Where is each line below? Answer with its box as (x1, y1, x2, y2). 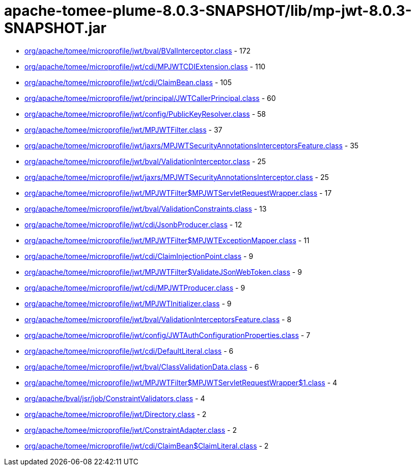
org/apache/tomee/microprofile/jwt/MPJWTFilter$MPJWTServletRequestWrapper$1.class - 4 (24, 378, 338, 387)
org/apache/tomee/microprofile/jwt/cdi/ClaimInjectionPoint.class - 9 (24, 251, 254, 260)
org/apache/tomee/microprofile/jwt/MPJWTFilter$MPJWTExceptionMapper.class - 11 (24, 236, 310, 245)
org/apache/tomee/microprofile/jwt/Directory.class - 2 (24, 409, 207, 419)
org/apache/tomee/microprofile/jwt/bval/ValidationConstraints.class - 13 (24, 204, 267, 213)
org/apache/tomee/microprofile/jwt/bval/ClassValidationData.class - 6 (24, 362, 259, 371)
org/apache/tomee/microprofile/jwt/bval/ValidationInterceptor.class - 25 (24, 156, 266, 166)
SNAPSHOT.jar (4, 19, 107, 37)
